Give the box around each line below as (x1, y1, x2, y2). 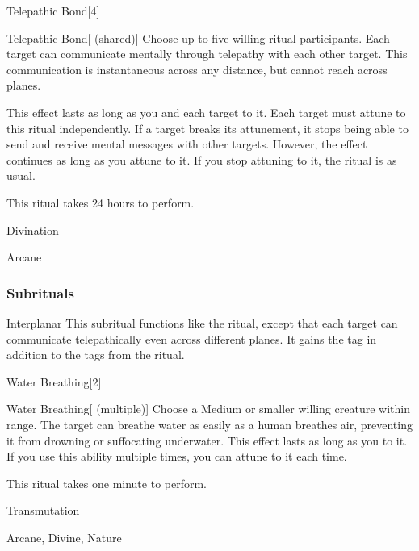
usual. (6, 167, 36, 184)
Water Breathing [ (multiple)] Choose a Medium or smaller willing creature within (6, 400, 410, 417)
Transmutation (6, 502, 80, 519)
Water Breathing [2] (6, 373, 102, 390)
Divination (6, 221, 59, 238)
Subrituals (6, 282, 74, 303)
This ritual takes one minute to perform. (6, 474, 207, 491)
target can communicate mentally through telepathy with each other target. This (6, 45, 408, 62)
